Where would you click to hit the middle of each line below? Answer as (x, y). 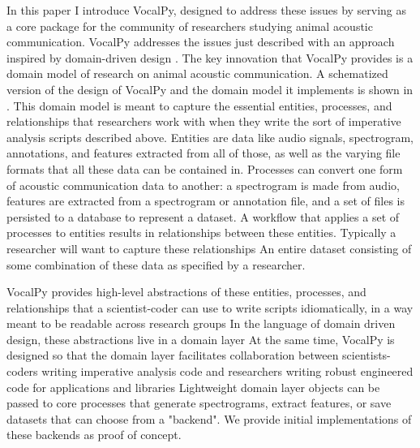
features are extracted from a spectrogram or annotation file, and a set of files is (206, 201)
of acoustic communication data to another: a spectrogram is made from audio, (203, 185)
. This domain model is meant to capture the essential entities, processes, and (199, 105)
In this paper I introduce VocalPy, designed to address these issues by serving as (207, 10)
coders (22, 371)
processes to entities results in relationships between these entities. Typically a (201, 233)
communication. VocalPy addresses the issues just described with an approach (201, 42)
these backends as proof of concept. (94, 435)
